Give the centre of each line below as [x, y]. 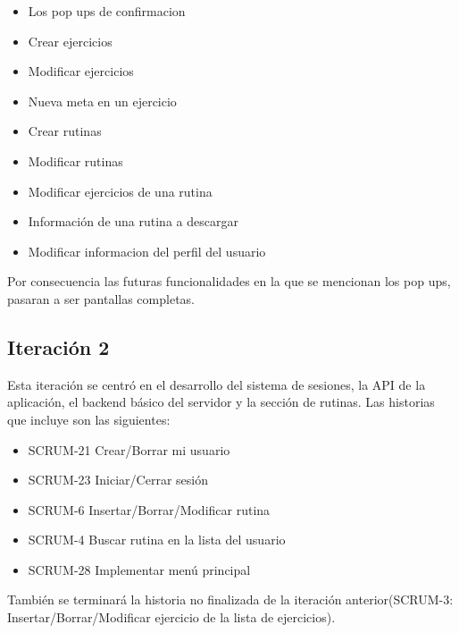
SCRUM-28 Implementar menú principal [139, 569]
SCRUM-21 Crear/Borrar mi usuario [129, 449]
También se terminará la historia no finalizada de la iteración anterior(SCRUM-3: [230, 599]
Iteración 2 [58, 346]
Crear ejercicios [70, 41]
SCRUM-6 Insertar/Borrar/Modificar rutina [149, 509]
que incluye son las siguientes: [89, 419]
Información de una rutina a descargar [133, 221]
